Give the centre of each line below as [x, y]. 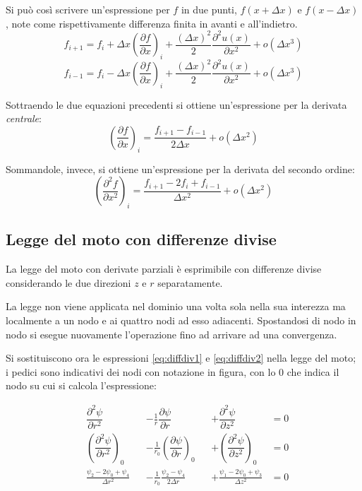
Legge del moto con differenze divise [141, 239]
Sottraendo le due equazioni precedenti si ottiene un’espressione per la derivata [176, 104]
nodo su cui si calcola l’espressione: [81, 385]
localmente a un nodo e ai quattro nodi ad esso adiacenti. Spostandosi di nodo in [181, 320]
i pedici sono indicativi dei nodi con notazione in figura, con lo [141, 371]
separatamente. [190, 282]
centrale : [24, 118]
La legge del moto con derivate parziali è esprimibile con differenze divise [164, 269]
